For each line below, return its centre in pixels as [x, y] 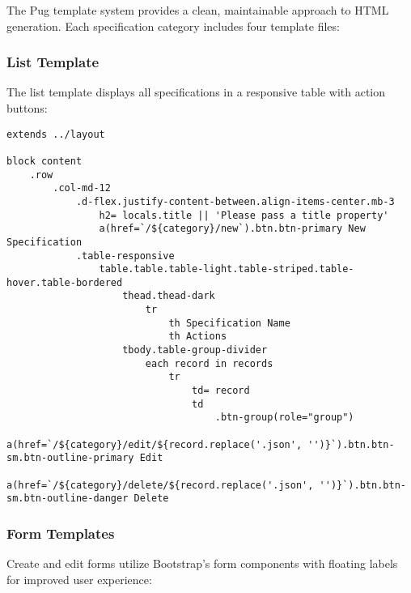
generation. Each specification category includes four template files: [173, 26]
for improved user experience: [79, 579]
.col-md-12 [82, 188]
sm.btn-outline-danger [68, 499]
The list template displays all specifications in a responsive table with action [196, 92]
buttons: [27, 108]
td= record [221, 391]
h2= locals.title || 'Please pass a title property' [244, 215]
